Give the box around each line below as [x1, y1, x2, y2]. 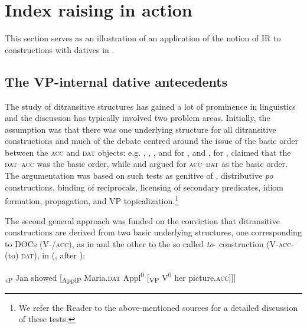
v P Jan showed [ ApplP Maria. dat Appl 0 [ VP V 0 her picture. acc [5, 269, 229, 285]
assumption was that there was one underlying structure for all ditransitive [5, 123, 276, 135]
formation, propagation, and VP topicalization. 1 [5, 193, 178, 206]
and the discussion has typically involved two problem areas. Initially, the [5, 111, 270, 124]
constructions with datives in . [5, 43, 115, 55]
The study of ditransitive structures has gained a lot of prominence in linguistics [5, 100, 296, 112]
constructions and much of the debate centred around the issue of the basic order [5, 135, 299, 147]
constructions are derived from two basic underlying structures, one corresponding [5, 226, 302, 238]
